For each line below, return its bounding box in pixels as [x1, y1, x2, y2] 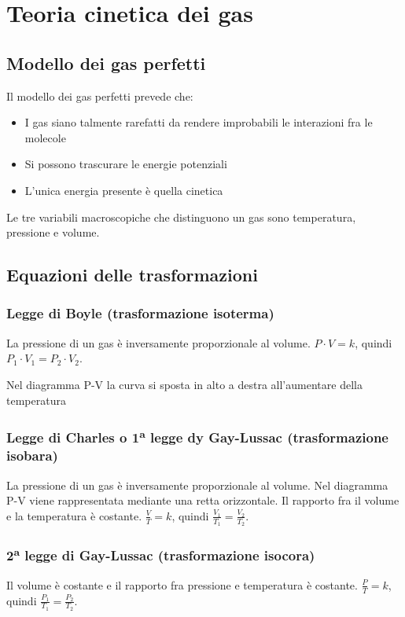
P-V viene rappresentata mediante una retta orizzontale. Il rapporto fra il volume [6, 492, 399, 509]
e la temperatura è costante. [6, 507, 142, 523]
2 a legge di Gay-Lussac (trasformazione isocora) [6, 544, 315, 565]
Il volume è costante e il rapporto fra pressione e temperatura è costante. [6, 576, 358, 593]
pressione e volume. [6, 224, 100, 241]
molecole [24, 129, 66, 145]
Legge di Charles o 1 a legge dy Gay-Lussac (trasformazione [6, 426, 388, 447]
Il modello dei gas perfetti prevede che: [6, 87, 193, 104]
